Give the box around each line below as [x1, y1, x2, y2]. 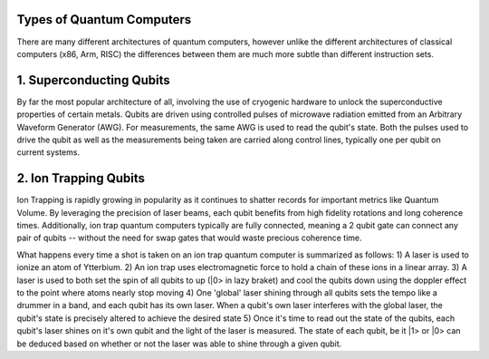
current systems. [16, 147, 81, 158]
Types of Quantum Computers [16, 12, 192, 27]
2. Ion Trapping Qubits [16, 170, 145, 186]
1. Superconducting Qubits [16, 73, 171, 88]
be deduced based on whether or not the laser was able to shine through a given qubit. [16, 338, 342, 349]
